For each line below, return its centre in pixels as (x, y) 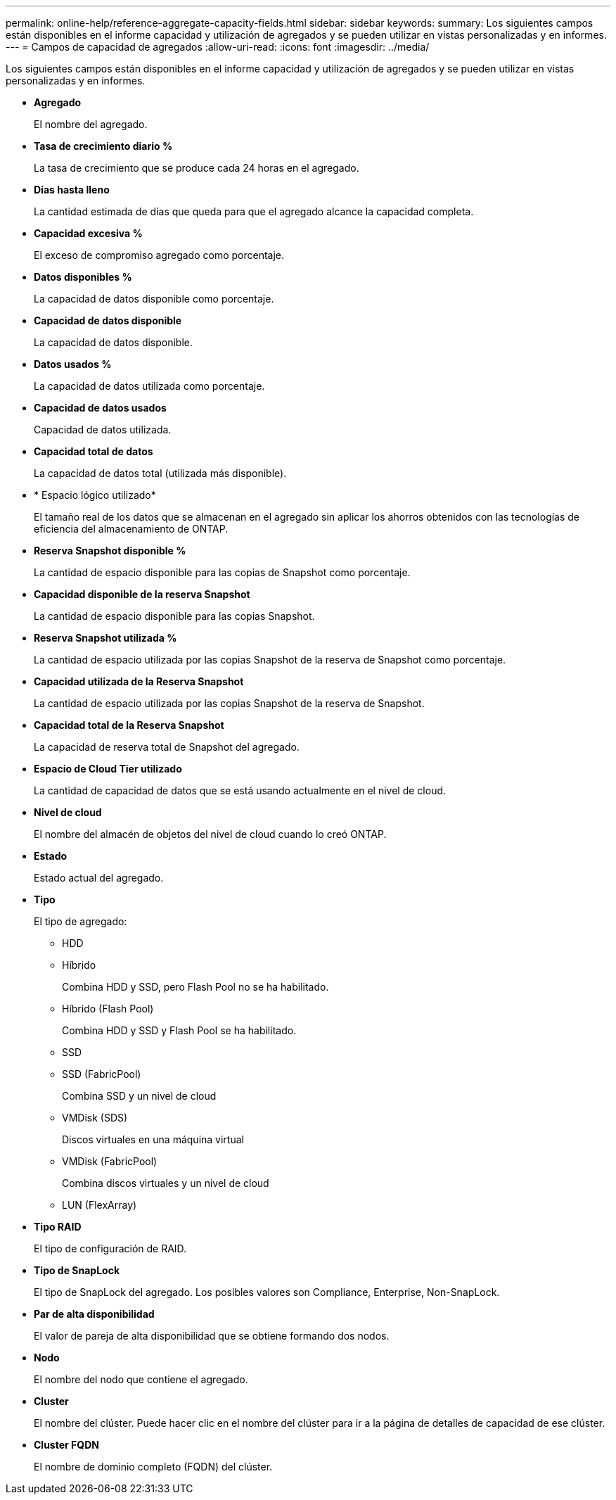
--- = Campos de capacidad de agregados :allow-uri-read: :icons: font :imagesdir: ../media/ (218, 47)
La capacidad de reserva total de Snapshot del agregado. (167, 747)
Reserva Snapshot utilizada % (105, 638)
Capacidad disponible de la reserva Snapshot (142, 594)
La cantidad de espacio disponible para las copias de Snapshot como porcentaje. (222, 572)
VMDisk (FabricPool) (110, 1161)
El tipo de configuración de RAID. (110, 1248)
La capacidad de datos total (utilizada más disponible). (160, 473)
